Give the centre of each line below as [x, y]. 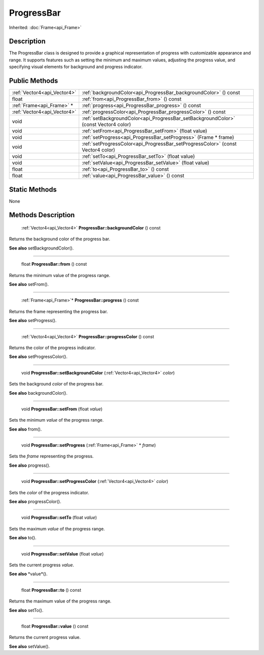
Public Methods [33, 81]
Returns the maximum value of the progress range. [60, 601]
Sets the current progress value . [42, 565]
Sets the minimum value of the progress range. [56, 420]
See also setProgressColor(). [38, 357]
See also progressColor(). [35, 502]
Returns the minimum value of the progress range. [60, 275]
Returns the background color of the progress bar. [60, 239]
